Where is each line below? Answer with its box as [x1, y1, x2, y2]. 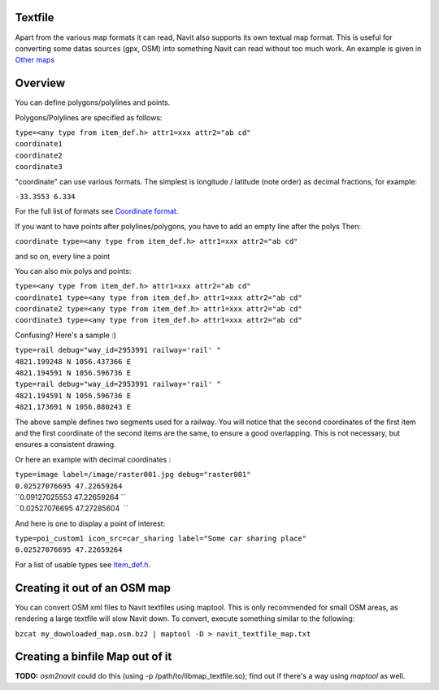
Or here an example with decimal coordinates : [15, 454, 172, 464]
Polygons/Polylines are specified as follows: [15, 112, 163, 122]
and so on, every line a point [15, 251, 111, 261]
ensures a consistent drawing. [15, 440, 117, 449]
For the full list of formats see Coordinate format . [15, 206, 179, 216]
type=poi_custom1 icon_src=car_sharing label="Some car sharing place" [15, 534, 307, 544]
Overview [15, 76, 66, 90]
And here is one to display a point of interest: [15, 519, 166, 528]
